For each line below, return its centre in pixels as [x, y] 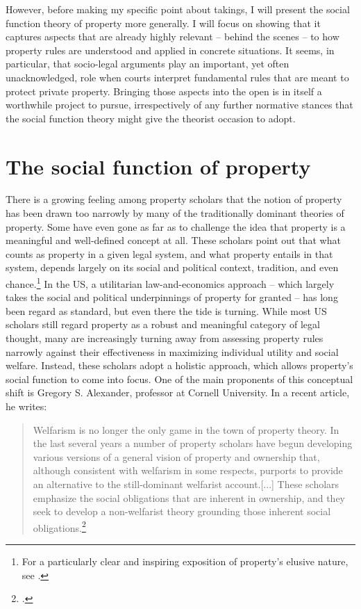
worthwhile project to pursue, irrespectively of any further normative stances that [179, 105]
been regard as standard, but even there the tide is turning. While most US [166, 310]
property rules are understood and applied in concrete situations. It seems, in [170, 50]
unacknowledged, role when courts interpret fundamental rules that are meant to [177, 77]
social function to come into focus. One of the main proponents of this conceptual [179, 379]
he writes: [26, 406]
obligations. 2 [59, 526]
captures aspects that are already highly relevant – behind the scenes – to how [173, 36]
